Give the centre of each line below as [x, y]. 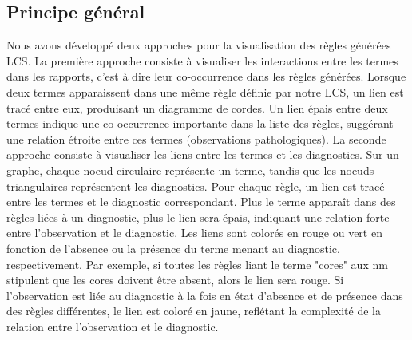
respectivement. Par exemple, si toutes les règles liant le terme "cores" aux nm [197, 264]
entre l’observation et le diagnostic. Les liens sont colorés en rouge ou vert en [194, 233]
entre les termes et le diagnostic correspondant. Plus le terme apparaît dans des [201, 202]
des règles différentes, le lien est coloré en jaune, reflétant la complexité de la [194, 311]
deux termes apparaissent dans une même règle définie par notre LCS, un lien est [205, 91]
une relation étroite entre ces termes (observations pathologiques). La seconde [196, 138]
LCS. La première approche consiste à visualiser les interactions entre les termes [202, 60]
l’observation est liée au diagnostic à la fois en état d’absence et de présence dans [205, 295]
